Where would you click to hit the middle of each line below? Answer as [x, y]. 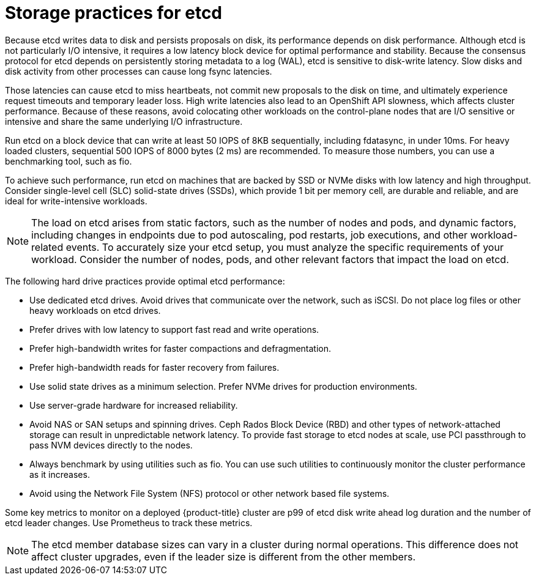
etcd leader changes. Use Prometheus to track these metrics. [129, 522]
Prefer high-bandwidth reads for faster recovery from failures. [154, 367]
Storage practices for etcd [114, 13]
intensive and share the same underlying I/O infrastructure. [124, 121]
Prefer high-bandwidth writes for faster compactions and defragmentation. [181, 348]
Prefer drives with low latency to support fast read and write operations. [174, 329]
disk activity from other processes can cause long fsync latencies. [139, 71]
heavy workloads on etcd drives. [95, 310]
